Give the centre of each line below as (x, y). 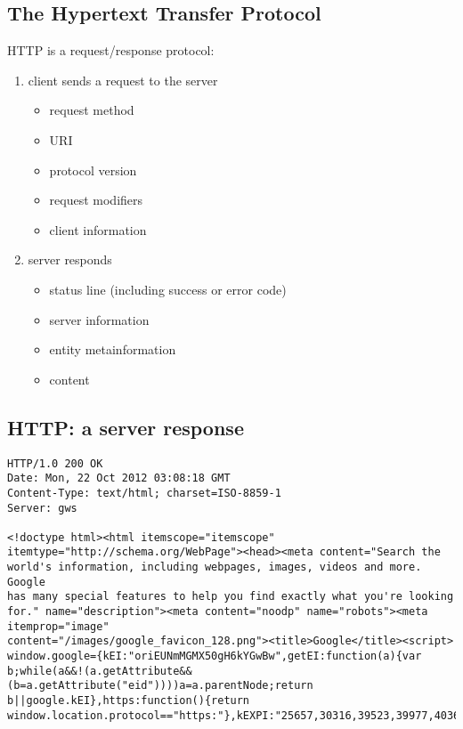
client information (98, 229)
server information (99, 319)
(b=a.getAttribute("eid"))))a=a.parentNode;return (160, 686)
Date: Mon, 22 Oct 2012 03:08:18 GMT (119, 478)
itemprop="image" (58, 626)
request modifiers (96, 200)
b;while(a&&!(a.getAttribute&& (100, 671)
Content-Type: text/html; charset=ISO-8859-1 (144, 493)
